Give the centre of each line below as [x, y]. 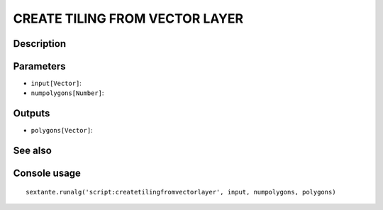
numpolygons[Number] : [67, 93]
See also [33, 151]
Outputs [32, 114]
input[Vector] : [56, 83]
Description [40, 44]
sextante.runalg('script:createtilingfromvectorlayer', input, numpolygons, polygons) [181, 192]
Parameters [39, 66]
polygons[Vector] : [62, 131]
